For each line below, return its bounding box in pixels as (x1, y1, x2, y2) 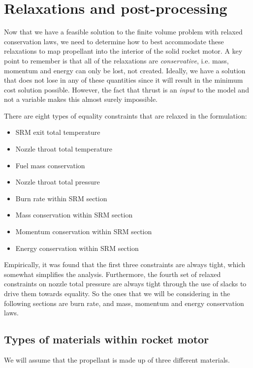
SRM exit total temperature (15, 127, 100, 137)
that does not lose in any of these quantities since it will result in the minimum (4, 75, 243, 85)
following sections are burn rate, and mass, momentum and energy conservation (4, 298, 244, 308)
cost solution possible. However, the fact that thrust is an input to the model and (4, 84, 249, 94)
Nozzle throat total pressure (15, 177, 100, 187)
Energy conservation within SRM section (15, 243, 139, 253)
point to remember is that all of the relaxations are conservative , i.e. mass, (4, 55, 229, 65)
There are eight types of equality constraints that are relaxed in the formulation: (4, 110, 247, 121)
